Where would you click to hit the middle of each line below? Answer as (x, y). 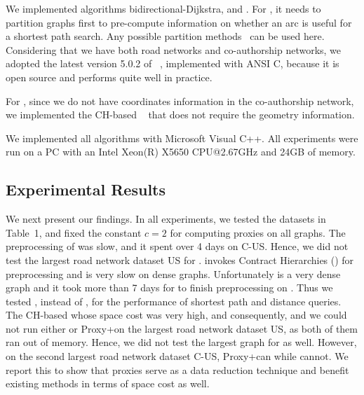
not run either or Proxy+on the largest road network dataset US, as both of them (182, 328)
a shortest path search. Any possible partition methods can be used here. (165, 36)
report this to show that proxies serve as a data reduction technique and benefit (177, 369)
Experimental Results (86, 189)
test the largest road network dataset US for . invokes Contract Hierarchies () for (180, 259)
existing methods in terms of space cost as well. (108, 383)
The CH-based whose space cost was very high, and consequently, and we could (176, 315)
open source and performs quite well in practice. (109, 77)
